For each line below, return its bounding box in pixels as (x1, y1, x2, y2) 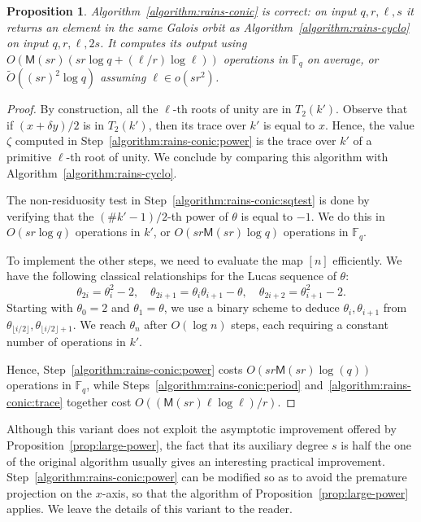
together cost (66, 393, 132, 410)
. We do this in (310, 207, 385, 224)
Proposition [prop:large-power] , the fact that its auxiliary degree (7, 436, 328, 453)
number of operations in (7, 333, 126, 350)
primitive (7, 148, 52, 165)
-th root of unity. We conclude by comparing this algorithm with (66, 148, 388, 165)
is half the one (341, 436, 412, 453)
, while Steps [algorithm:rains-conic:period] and (86, 376, 323, 393)
